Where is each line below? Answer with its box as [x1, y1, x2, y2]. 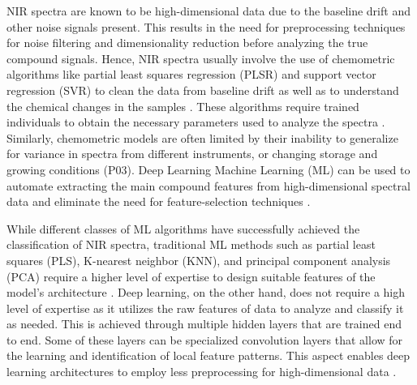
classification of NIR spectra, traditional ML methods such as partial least [6, 236, 376, 253]
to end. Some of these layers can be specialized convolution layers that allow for [6, 331, 403, 348]
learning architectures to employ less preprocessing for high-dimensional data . [6, 363, 397, 380]
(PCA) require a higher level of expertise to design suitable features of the [6, 267, 376, 284]
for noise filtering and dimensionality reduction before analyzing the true [6, 34, 368, 51]
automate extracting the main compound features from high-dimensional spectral [6, 177, 411, 194]
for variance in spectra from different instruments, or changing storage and [6, 145, 378, 162]
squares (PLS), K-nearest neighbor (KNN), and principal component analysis [6, 251, 391, 268]
